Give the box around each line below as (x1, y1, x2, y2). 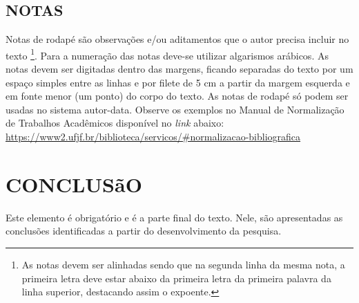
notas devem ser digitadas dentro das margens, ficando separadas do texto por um (6, 62, 353, 76)
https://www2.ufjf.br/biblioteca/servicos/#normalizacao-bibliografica (6, 129, 301, 144)
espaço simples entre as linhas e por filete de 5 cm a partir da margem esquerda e (6, 75, 350, 89)
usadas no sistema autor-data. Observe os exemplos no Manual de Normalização (6, 102, 345, 116)
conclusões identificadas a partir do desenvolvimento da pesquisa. (6, 223, 282, 238)
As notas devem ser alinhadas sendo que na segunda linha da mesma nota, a (21, 257, 345, 271)
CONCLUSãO (6, 169, 142, 198)
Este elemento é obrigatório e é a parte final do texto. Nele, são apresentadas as (6, 210, 343, 224)
